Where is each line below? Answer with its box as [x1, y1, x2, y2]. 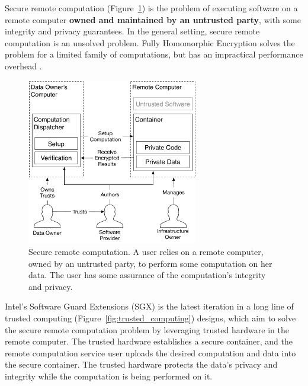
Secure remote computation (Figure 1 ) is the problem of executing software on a [5, 2, 298, 14]
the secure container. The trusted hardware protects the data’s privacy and [5, 358, 278, 371]
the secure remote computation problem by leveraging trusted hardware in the [5, 323, 289, 336]
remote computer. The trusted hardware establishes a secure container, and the [5, 335, 293, 347]
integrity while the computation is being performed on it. [5, 369, 213, 382]
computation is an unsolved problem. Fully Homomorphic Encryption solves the [5, 36, 295, 49]
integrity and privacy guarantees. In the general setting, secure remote [5, 25, 260, 37]
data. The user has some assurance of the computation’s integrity [28, 269, 266, 281]
